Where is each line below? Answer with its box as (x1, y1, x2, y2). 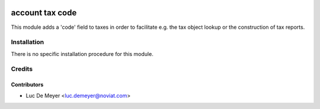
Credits (11, 65, 33, 73)
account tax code (11, 8, 77, 18)
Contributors (11, 81, 44, 88)
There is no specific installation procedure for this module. (11, 50, 153, 57)
